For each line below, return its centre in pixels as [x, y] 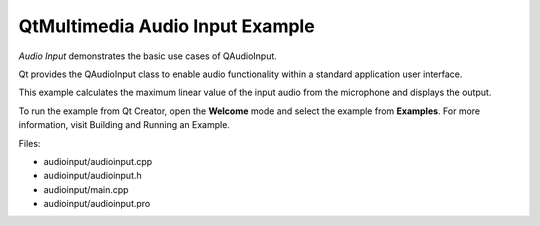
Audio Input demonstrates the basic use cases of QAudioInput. [147, 56]
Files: [29, 143]
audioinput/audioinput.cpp [98, 161]
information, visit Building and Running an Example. [124, 125]
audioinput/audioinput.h [92, 176]
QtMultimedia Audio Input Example [166, 26]
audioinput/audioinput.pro [97, 204]
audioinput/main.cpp [86, 189]
